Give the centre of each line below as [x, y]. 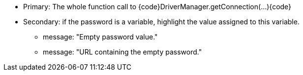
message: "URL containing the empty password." [122, 52]
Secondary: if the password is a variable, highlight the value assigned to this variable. [161, 22]
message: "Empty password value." [100, 37]
